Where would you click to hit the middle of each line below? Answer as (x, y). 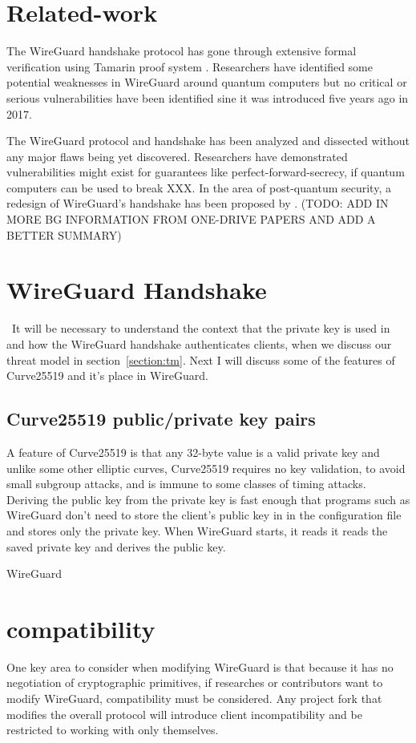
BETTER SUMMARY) (64, 234)
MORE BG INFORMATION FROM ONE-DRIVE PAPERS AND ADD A (191, 219)
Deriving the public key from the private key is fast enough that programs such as (208, 499)
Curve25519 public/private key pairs (161, 419)
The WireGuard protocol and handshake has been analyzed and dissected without (208, 141)
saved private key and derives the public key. (116, 546)
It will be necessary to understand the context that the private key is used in (201, 328)
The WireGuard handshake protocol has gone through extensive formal (182, 51)
